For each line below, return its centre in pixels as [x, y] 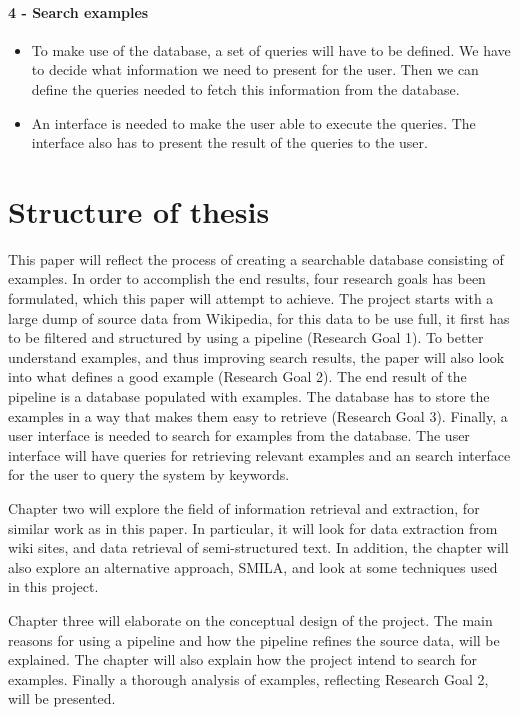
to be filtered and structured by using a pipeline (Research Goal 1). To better [246, 337]
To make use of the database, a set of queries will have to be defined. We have [271, 49]
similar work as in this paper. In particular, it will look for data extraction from [253, 527]
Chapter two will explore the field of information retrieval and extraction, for [244, 508]
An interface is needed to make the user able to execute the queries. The [253, 122]
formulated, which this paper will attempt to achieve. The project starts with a [251, 298]
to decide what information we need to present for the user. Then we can [255, 69]
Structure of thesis [139, 210]
